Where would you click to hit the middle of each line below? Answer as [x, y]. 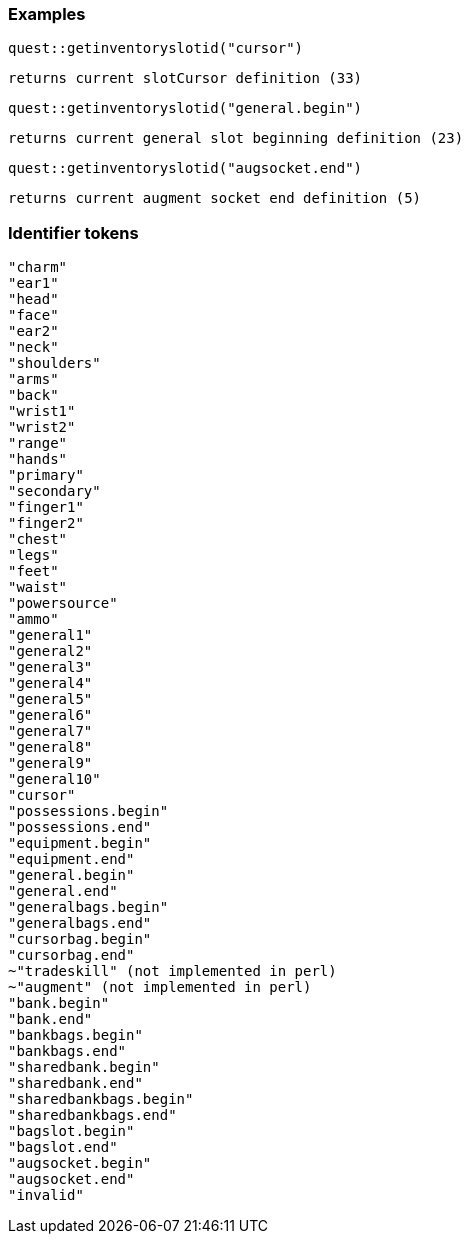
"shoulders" [54, 363]
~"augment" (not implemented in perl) [160, 987]
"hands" [38, 459]
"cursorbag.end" [71, 955]
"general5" [50, 699]
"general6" [50, 715]
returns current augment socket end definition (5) [215, 198]
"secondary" [54, 491]
